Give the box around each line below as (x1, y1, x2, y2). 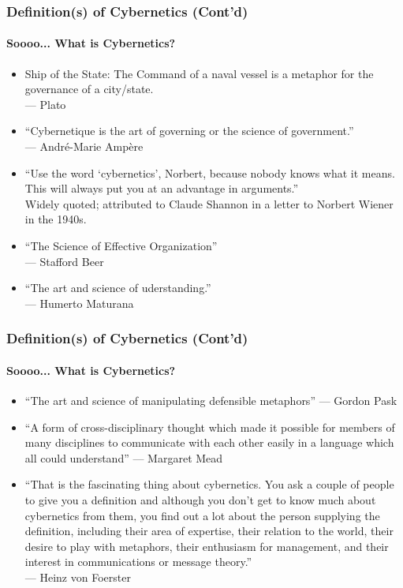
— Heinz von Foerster (24, 568, 131, 585)
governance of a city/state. (24, 81, 154, 97)
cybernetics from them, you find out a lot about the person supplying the (24, 507, 380, 523)
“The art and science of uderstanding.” (24, 279, 211, 296)
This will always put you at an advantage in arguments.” (24, 180, 299, 197)
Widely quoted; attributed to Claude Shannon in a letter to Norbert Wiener (24, 195, 394, 212)
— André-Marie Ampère (24, 138, 144, 155)
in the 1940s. (24, 211, 87, 227)
